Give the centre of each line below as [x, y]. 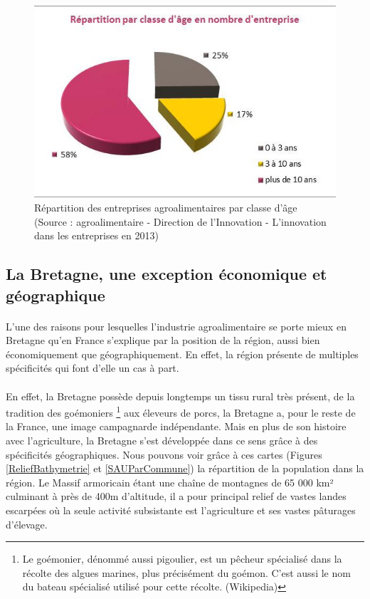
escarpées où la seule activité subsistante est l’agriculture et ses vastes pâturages [181, 510]
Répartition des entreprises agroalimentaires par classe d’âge [166, 208]
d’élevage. [27, 524]
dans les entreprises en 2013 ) [96, 235]
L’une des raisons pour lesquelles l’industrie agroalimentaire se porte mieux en [176, 326]
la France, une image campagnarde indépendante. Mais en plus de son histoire [176, 426]
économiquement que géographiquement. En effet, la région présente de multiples [182, 354]
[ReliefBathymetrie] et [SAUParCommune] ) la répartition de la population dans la [185, 468]
